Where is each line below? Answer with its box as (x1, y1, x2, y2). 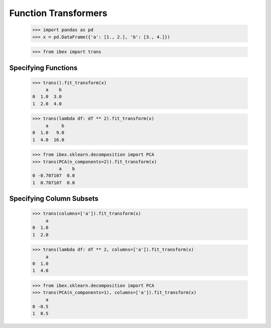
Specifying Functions (9, 63, 78, 72)
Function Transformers (9, 8, 108, 19)
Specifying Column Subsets (9, 195, 99, 203)
